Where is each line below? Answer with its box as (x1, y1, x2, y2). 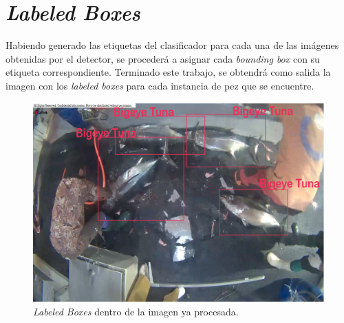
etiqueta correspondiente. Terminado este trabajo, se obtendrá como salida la (6, 65, 331, 79)
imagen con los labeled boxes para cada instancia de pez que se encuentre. (6, 78, 314, 92)
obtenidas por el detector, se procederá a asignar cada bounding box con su (6, 51, 320, 65)
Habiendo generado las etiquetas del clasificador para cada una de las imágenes (6, 38, 339, 52)
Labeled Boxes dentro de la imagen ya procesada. (33, 304, 239, 318)
